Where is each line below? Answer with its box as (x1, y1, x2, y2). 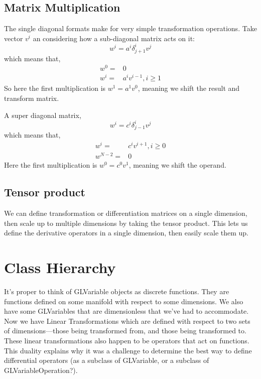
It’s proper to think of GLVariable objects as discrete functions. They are (4, 286, 229, 296)
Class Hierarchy (4, 257, 116, 278)
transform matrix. (4, 93, 59, 103)
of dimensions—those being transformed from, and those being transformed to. (4, 325, 246, 336)
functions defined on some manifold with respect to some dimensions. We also (4, 296, 243, 306)
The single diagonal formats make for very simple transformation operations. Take (4, 23, 257, 34)
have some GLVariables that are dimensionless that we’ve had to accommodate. (4, 306, 249, 316)
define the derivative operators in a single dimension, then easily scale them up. (4, 227, 248, 238)
